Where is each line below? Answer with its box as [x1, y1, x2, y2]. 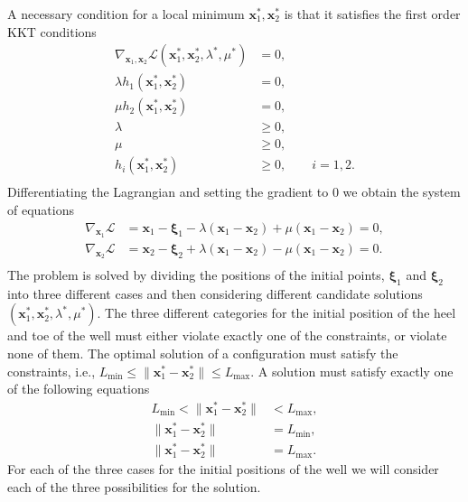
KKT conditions [7, 22, 97, 41]
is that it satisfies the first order [284, 5, 461, 23]
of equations [7, 200, 74, 218]
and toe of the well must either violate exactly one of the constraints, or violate [7, 326, 447, 345]
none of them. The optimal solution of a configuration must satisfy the [7, 344, 398, 363]
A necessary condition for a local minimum [7, 5, 245, 23]
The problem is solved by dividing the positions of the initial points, [7, 265, 385, 284]
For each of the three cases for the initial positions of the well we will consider [7, 460, 439, 479]
